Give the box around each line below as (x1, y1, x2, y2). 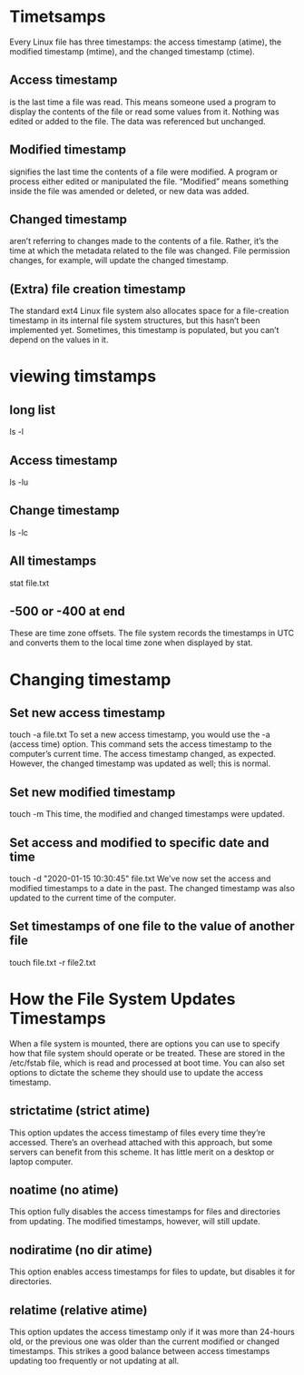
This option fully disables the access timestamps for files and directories (9, 1206, 281, 1217)
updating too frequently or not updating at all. (9, 1355, 180, 1367)
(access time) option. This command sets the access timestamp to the (9, 739, 272, 750)
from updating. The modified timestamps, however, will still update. (9, 1216, 260, 1227)
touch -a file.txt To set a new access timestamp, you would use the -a (9, 729, 270, 741)
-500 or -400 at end (9, 604, 125, 619)
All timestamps (9, 554, 97, 569)
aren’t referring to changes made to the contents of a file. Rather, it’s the (9, 236, 279, 247)
